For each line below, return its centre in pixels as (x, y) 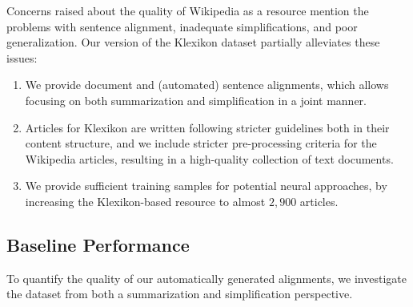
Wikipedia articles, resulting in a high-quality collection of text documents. (209, 158)
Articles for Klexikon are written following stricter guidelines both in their (207, 127)
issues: (22, 57)
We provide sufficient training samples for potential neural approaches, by (206, 186)
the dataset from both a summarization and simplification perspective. (180, 294)
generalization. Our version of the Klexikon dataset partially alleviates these (193, 42)
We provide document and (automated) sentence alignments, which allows (207, 85)
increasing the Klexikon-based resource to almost (145, 201)
